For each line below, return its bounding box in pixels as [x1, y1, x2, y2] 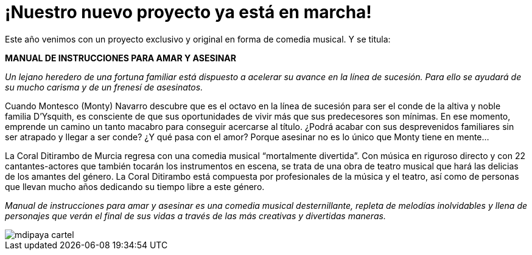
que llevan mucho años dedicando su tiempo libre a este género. [5, 181, 265, 192]
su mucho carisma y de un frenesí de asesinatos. [5, 81, 203, 92]
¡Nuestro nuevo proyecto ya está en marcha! [5, 2, 372, 22]
